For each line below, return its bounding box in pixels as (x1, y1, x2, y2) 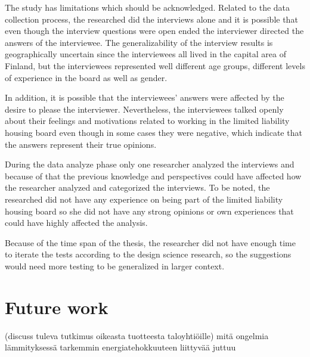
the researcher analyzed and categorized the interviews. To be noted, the (5, 181, 270, 194)
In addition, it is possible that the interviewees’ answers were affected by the (5, 91, 284, 104)
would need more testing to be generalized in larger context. (5, 259, 225, 272)
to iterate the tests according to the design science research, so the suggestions (5, 248, 292, 260)
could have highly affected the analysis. (5, 216, 148, 229)
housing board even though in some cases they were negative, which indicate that (5, 126, 302, 138)
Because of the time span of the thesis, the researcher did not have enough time (5, 236, 296, 249)
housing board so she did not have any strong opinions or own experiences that (5, 204, 294, 217)
